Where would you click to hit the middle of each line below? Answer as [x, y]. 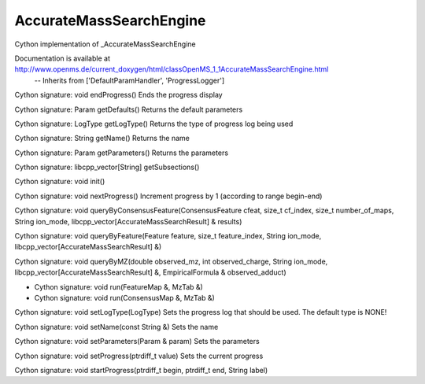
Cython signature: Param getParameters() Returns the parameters [121, 153]
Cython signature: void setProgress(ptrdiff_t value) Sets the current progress [139, 356]
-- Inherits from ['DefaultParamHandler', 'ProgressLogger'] [129, 80]
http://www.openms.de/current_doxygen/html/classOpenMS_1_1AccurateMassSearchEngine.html [172, 69]
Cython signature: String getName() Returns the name [102, 138]
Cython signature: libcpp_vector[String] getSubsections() [107, 167]
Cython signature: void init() [60, 182]
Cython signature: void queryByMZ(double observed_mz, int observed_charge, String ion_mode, [171, 261]
